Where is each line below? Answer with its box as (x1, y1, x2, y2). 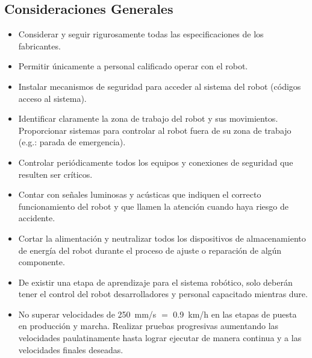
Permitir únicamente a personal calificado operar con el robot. (18, 60, 248, 72)
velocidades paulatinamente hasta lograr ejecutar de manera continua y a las (18, 331, 302, 344)
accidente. (18, 212, 55, 224)
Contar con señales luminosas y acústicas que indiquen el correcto (18, 188, 261, 201)
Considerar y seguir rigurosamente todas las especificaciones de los (18, 28, 264, 40)
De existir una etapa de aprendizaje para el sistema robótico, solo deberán (18, 275, 293, 288)
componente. (18, 256, 65, 268)
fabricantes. (18, 39, 61, 52)
